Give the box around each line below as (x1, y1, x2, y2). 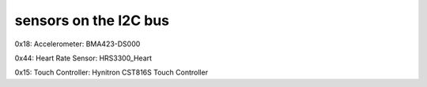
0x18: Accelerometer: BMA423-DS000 (14, 39, 141, 49)
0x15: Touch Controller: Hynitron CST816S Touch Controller (14, 67, 209, 78)
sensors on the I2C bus (14, 12, 170, 29)
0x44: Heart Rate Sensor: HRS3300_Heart (14, 53, 153, 63)
